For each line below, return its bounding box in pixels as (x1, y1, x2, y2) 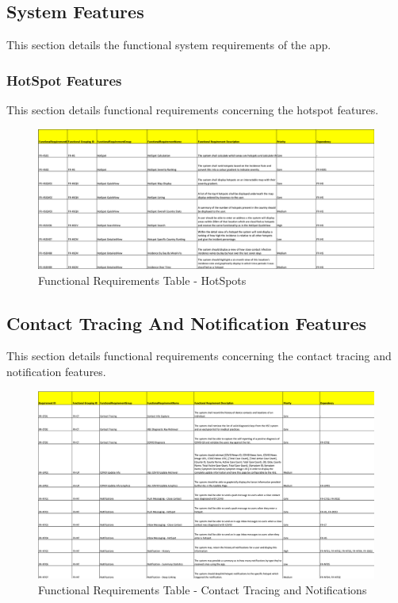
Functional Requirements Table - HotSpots (38, 271, 247, 288)
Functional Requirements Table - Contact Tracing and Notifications (38, 581, 367, 597)
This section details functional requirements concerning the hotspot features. (6, 102, 379, 118)
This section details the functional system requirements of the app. (6, 36, 331, 53)
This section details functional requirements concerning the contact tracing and (6, 348, 392, 364)
